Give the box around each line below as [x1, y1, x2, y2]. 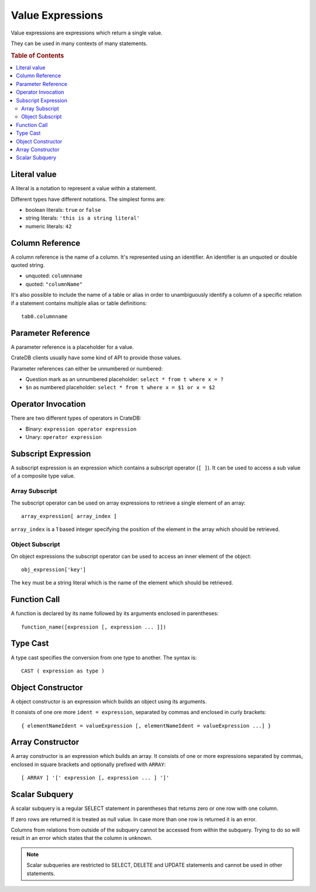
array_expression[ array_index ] [21, 513, 117, 519]
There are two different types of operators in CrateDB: [11, 414, 142, 421]
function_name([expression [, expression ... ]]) [21, 623, 167, 630]
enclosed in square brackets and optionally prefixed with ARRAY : [11, 761, 166, 768]
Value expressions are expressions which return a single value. [11, 29, 163, 36]
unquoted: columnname [25, 272, 83, 279]
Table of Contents [11, 52, 64, 60]
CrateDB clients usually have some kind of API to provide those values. [11, 354, 182, 361]
